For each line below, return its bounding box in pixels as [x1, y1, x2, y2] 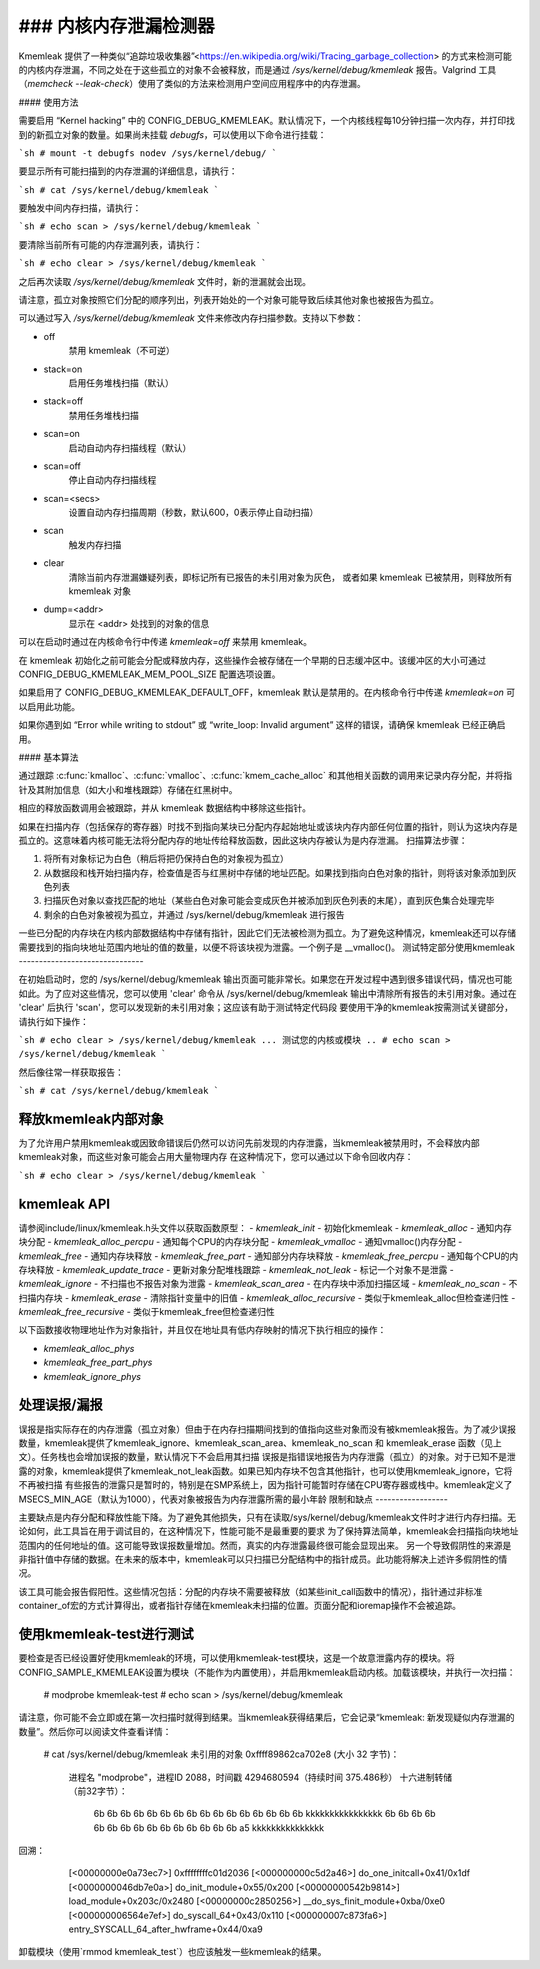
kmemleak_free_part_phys [43, 1356, 153, 1369]
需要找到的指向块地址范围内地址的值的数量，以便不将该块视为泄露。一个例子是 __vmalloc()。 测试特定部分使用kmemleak [18, 941, 515, 953]
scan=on [43, 428, 80, 440]
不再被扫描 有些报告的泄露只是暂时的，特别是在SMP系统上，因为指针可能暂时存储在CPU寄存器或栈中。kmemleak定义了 [18, 1479, 513, 1491]
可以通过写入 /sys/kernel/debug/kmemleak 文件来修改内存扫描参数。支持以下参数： [18, 312, 364, 324]
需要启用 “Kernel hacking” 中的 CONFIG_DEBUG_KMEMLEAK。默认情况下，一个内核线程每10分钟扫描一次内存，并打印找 [18, 115, 515, 127]
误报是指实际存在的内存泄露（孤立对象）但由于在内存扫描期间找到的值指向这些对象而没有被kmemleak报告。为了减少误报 [18, 1423, 517, 1435]
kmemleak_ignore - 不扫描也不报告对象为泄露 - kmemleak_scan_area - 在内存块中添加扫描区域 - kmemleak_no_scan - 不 [18, 1278, 518, 1290]
